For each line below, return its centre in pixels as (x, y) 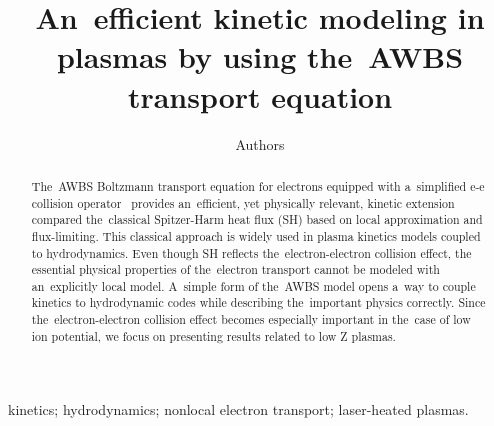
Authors (260, 143)
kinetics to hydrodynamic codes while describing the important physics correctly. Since (258, 302)
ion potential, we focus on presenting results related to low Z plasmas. (213, 335)
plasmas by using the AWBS (260, 56)
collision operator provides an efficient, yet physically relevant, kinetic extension (243, 202)
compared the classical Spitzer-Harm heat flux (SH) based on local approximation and (257, 219)
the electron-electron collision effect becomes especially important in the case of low (251, 319)
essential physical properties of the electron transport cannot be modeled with (235, 269)
